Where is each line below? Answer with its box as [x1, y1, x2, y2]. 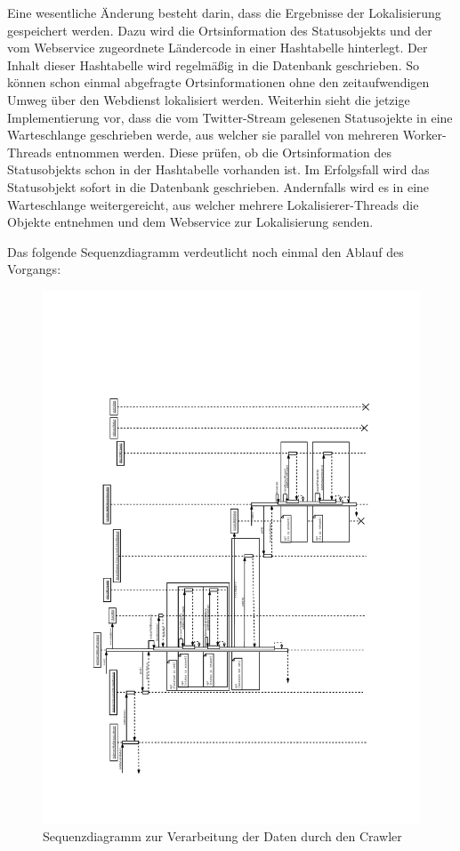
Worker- [402, 125, 447, 144]
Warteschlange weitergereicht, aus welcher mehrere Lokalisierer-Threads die [7, 195, 419, 213]
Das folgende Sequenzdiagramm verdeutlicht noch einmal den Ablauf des [7, 242, 404, 261]
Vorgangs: [7, 260, 61, 278]
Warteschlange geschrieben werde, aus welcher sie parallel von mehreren [7, 125, 399, 144]
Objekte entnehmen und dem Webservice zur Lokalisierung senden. [7, 213, 374, 231]
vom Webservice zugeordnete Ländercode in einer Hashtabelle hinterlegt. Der [7, 38, 428, 57]
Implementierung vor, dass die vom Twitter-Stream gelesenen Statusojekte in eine [7, 108, 453, 126]
